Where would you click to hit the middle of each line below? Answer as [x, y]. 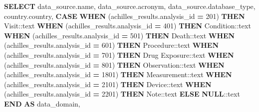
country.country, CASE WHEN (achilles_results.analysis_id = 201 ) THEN [125, 16]
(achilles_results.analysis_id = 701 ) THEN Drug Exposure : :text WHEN [119, 55]
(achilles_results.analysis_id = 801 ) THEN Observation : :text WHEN [114, 64]
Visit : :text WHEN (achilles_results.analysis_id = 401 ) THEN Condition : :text [128, 26]
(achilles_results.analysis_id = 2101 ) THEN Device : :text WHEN [108, 84]
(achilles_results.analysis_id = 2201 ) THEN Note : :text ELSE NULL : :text [122, 94]
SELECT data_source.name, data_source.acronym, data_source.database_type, [130, 6]
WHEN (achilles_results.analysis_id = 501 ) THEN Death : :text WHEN [120, 35]
